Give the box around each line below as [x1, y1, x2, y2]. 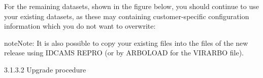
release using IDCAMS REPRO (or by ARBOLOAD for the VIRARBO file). [4, 47, 244, 58]
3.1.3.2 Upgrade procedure [4, 64, 86, 74]
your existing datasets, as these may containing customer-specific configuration [4, 11, 249, 21]
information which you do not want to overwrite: [4, 21, 156, 31]
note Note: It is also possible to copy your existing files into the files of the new [4, 37, 248, 48]
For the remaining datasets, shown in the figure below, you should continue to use [4, 1, 259, 11]
